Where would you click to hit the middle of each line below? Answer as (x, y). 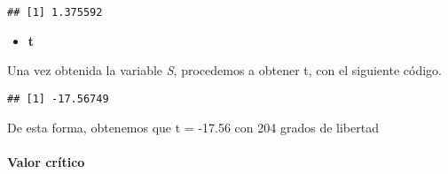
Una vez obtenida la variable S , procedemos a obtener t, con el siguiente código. (224, 70)
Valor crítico (46, 161)
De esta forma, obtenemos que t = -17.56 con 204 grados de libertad (193, 127)
